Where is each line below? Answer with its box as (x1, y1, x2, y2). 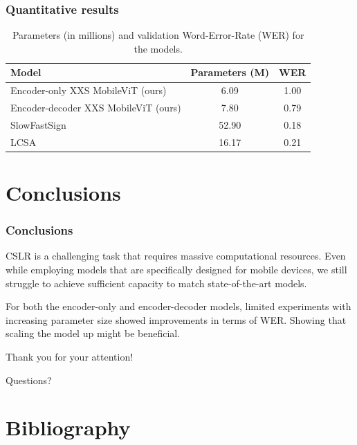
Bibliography (6, 413, 131, 442)
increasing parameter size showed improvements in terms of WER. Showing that (6, 312, 347, 327)
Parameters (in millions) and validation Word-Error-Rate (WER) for (12, 28, 304, 42)
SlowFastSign (10, 117, 66, 131)
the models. (134, 41, 183, 55)
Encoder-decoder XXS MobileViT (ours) (10, 100, 181, 115)
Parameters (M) (190, 65, 270, 80)
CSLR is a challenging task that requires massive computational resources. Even (6, 248, 346, 263)
